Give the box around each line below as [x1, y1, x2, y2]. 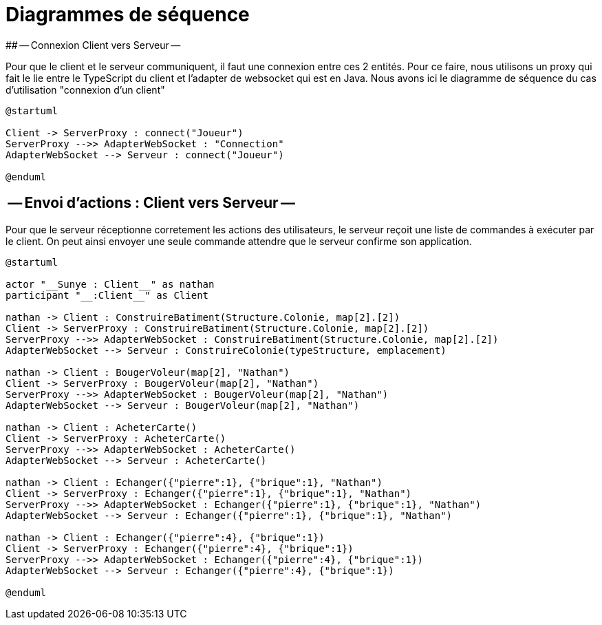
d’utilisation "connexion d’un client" [6, 83, 165, 96]
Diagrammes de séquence [6, 3, 250, 26]
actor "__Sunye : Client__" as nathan [6, 278, 215, 290]
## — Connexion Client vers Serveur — [6, 39, 181, 51]
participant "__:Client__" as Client [6, 289, 209, 301]
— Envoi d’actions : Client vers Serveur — [8, 194, 295, 212]
